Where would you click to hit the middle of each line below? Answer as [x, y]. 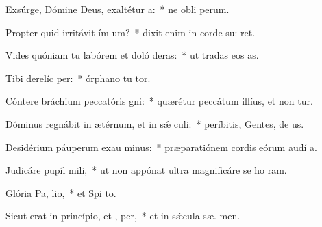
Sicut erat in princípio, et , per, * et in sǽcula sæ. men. [123, 216]
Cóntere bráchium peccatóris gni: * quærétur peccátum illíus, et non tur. [159, 101]
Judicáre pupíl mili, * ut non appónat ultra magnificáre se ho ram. [146, 170]
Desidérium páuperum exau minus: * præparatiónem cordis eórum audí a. [161, 147]
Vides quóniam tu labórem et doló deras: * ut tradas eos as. [132, 55]
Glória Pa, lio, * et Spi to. [61, 192]
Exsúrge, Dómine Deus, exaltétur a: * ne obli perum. [117, 9]
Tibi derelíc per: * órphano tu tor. [78, 78]
